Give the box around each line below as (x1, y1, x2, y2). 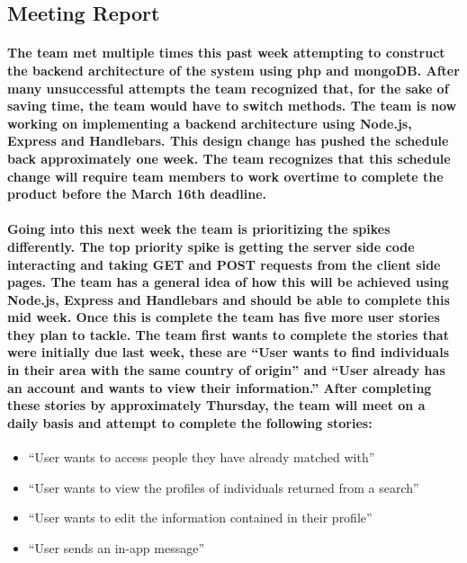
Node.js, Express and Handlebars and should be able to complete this (7, 290, 450, 308)
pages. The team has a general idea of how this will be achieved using (7, 273, 449, 291)
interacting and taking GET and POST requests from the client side (7, 255, 441, 273)
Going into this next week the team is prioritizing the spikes (7, 219, 391, 238)
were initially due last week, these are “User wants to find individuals (7, 343, 450, 362)
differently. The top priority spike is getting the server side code (7, 237, 415, 255)
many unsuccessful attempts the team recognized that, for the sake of (7, 78, 449, 97)
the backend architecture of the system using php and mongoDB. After (7, 60, 460, 79)
